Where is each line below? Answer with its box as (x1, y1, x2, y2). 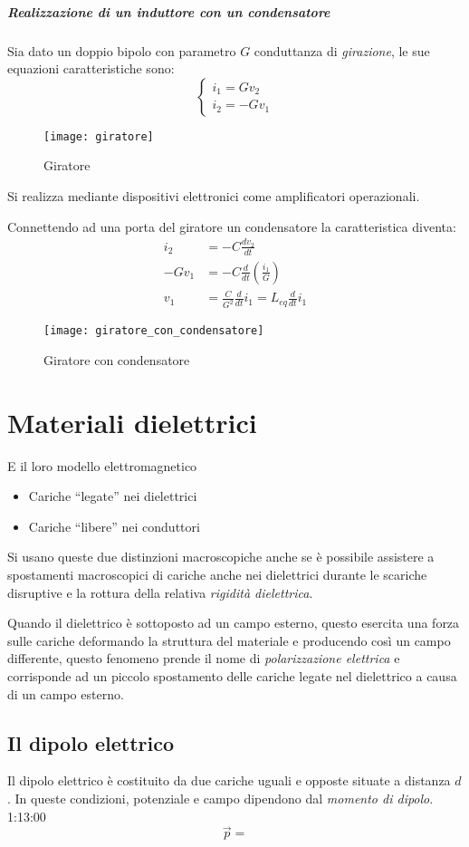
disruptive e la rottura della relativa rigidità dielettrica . (7, 582, 313, 602)
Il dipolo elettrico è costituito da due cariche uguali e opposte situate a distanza (7, 771, 451, 790)
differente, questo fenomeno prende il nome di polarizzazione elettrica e (7, 649, 400, 668)
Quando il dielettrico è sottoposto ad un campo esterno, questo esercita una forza (7, 613, 460, 632)
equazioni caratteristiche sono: (7, 59, 175, 78)
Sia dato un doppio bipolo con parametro (7, 41, 236, 60)
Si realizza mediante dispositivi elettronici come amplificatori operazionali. (7, 187, 420, 205)
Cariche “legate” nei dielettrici (28, 486, 197, 505)
